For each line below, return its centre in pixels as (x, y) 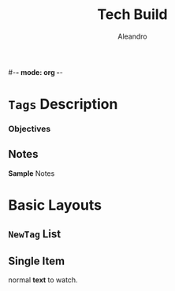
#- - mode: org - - (35, 72)
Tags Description (63, 104)
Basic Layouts (55, 205)
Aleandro (132, 36)
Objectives (30, 129)
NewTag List (35, 234)
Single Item (37, 261)
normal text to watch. (43, 280)
